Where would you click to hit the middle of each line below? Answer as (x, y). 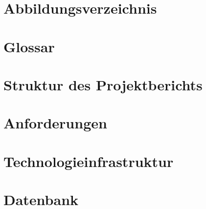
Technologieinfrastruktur (89, 161)
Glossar (29, 46)
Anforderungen (55, 123)
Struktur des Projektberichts (103, 84)
